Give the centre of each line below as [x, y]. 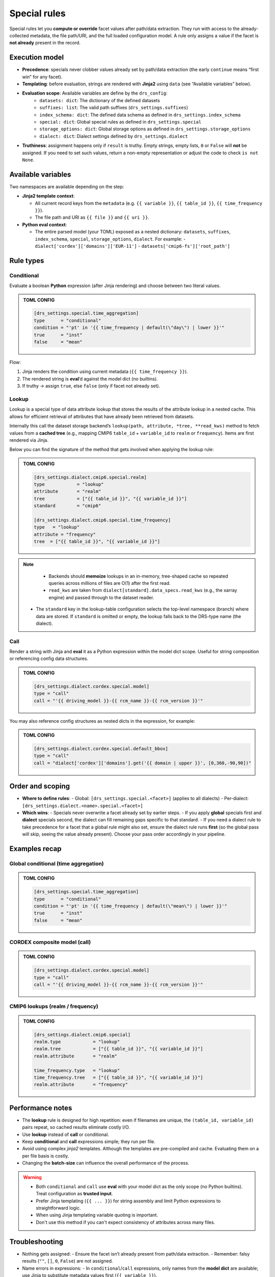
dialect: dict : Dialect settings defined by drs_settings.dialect [114, 136]
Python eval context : [45, 224]
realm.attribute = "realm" [75, 1056]
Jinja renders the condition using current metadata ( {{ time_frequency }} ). [105, 372]
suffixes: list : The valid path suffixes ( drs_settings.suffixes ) [114, 108]
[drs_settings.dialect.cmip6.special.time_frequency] [102, 520]
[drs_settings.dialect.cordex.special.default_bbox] [101, 749]
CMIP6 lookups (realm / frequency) [54, 1006]
